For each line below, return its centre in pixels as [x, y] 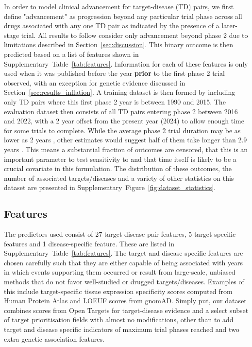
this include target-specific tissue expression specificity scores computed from [118, 291]
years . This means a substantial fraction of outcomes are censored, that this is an [126, 149]
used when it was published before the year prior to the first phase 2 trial [114, 73]
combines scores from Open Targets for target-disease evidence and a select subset [126, 310]
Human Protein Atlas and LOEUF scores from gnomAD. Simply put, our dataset [125, 301]
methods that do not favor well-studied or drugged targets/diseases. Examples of [124, 282]
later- [229, 26]
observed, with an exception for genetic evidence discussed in [95, 82]
